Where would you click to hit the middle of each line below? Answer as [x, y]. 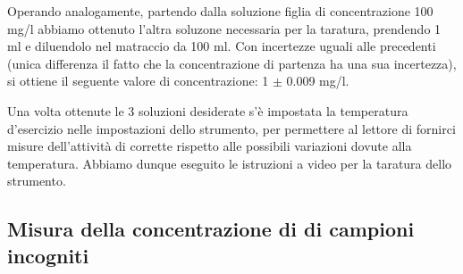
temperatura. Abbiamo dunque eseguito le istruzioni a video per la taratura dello [230, 163]
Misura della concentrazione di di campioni [211, 229]
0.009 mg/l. [318, 81]
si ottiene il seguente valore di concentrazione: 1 [138, 81]
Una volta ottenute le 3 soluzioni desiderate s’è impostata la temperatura [208, 110]
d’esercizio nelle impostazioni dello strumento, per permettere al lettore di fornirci [231, 128]
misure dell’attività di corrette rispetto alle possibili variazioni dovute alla [210, 146]
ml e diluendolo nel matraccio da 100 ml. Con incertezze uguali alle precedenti [222, 46]
